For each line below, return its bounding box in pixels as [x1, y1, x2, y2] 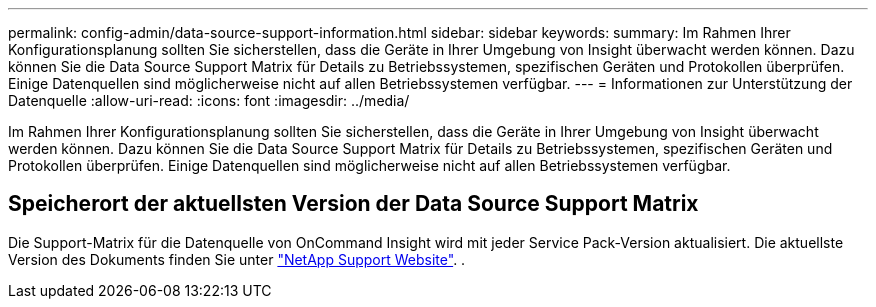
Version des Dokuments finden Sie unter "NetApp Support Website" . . [8, 250, 466, 268]
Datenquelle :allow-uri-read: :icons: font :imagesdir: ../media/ [8, 92, 410, 109]
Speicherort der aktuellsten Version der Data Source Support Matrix [8, 191, 699, 217]
